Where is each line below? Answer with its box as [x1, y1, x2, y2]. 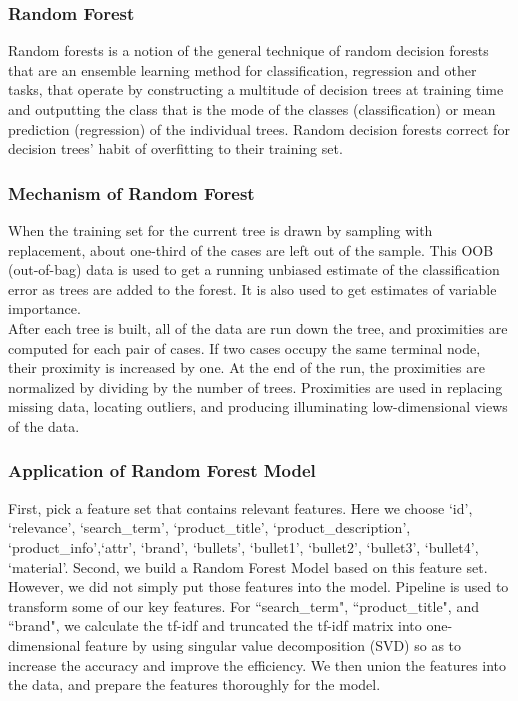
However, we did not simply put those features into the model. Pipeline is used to [8, 576, 509, 597]
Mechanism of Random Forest [8, 180, 255, 205]
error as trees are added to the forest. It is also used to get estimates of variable [8, 278, 497, 299]
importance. [8, 298, 81, 319]
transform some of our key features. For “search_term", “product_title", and [8, 595, 479, 616]
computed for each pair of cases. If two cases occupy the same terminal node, [8, 337, 481, 358]
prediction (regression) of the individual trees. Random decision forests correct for [8, 118, 510, 139]
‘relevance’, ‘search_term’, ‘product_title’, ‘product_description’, [8, 517, 411, 538]
